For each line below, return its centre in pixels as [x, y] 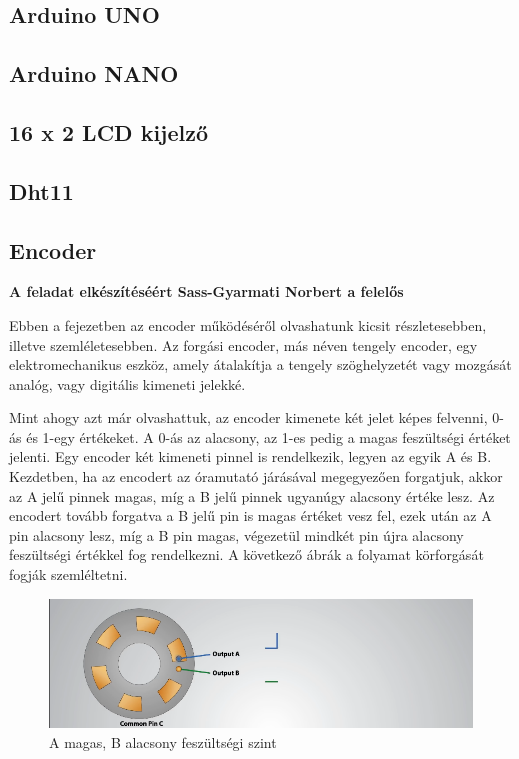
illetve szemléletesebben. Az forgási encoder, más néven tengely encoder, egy [243, 344]
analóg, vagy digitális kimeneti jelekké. [127, 383]
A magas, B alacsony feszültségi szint [163, 742]
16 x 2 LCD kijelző [109, 131]
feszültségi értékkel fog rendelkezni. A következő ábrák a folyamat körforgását [246, 554]
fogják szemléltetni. [68, 574]
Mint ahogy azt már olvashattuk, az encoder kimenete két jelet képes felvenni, [248, 417]
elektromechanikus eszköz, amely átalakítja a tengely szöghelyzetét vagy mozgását [260, 364]
